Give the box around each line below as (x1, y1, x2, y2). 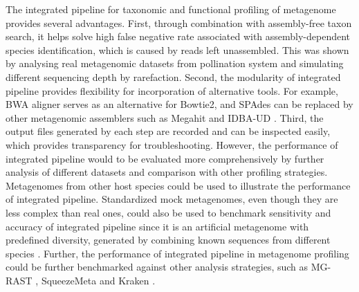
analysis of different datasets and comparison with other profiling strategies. (6, 165, 328, 179)
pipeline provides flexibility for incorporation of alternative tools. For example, (6, 83, 338, 98)
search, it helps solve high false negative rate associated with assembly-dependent (6, 29, 351, 44)
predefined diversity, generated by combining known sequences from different (6, 232, 331, 247)
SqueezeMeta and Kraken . (41, 273, 156, 287)
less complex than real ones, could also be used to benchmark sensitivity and (6, 205, 331, 219)
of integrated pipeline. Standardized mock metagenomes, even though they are (6, 192, 338, 206)
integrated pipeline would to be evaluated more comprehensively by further (6, 151, 324, 165)
